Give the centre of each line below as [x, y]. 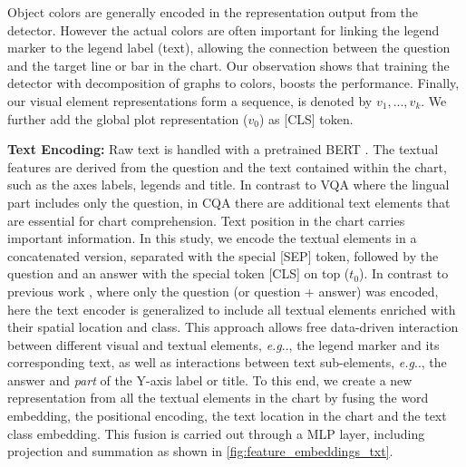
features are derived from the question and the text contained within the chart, [227, 166]
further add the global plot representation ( [128, 118]
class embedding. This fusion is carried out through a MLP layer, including [216, 433]
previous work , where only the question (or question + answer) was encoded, [223, 291]
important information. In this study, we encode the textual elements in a [212, 238]
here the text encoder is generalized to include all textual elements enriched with [232, 309]
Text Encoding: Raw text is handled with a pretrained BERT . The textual [223, 149]
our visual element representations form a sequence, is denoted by [190, 100]
